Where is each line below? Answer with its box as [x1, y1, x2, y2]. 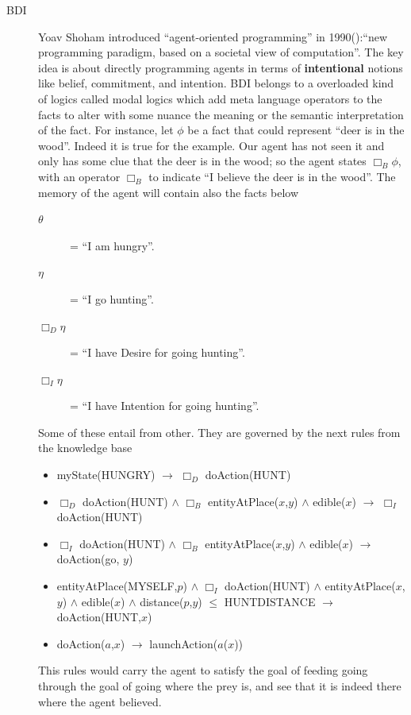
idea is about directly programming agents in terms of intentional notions [38, 59, 403, 75]
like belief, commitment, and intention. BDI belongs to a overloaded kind [38, 75, 394, 91]
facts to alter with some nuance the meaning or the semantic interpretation [38, 106, 404, 122]
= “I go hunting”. [70, 290, 154, 307]
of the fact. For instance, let [38, 122, 174, 138]
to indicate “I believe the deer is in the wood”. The [148, 168, 396, 184]
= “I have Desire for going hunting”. [70, 344, 245, 361]
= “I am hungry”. [70, 237, 155, 253]
